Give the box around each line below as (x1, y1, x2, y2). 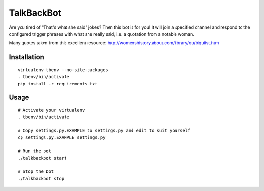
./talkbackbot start (18, 155, 67, 161)
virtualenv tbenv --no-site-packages (18, 67, 109, 73)
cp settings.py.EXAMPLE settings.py (18, 135, 106, 140)
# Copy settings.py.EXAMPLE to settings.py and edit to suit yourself (18, 128, 191, 134)
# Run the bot (18, 149, 51, 154)
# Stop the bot (18, 169, 54, 174)
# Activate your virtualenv (18, 107, 85, 113)
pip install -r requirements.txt (18, 81, 98, 86)
